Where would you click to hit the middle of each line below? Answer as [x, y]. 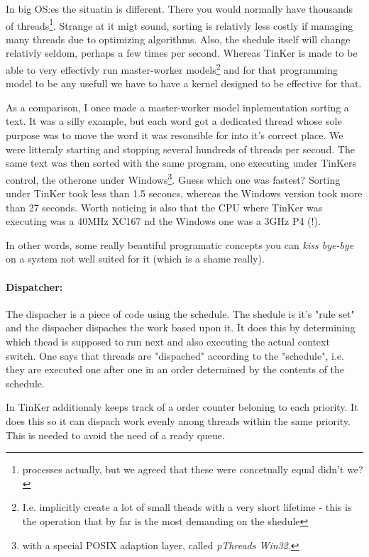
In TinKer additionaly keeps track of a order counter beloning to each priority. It [182, 407]
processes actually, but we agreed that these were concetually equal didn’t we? [193, 469]
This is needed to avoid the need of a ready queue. [115, 435]
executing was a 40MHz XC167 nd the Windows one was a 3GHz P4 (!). [163, 221]
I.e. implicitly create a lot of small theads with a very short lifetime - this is [187, 507]
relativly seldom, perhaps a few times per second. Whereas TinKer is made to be [182, 53]
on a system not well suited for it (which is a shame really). [135, 259]
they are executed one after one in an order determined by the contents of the [175, 369]
